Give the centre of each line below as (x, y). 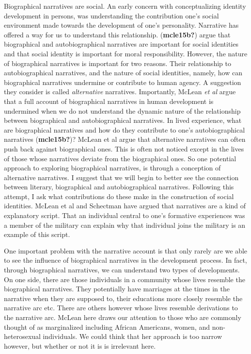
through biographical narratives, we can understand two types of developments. (122, 270)
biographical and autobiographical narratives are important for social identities (121, 44)
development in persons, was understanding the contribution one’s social (111, 15)
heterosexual (22, 336)
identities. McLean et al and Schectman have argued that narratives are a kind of (125, 206)
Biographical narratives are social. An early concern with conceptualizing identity (125, 6)
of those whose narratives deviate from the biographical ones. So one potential (120, 158)
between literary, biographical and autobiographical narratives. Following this (119, 187)
